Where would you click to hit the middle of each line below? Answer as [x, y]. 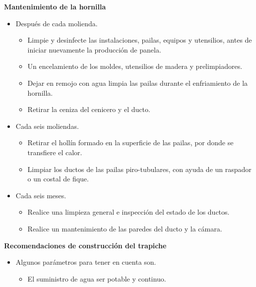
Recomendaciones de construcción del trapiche [85, 245]
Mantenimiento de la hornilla [55, 6]
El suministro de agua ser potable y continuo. [97, 278]
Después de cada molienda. [57, 23]
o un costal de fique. [58, 179]
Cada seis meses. [41, 195]
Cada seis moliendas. [47, 126]
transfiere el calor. [55, 152]
